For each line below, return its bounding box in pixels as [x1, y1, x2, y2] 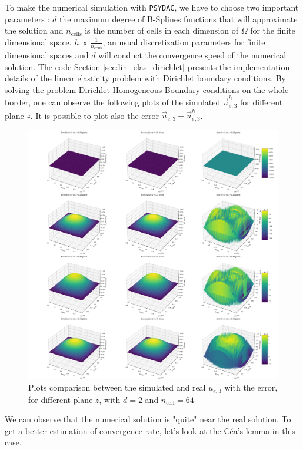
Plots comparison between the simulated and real [28, 381, 206, 393]
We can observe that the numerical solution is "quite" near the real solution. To [5, 413, 291, 425]
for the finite [250, 24, 295, 37]
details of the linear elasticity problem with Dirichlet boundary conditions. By [5, 72, 286, 84]
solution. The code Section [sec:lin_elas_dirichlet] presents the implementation [5, 60, 290, 72]
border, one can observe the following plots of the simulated [5, 96, 221, 108]
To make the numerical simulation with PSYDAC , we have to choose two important [5, 1, 299, 13]
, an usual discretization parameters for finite [102, 35, 265, 48]
